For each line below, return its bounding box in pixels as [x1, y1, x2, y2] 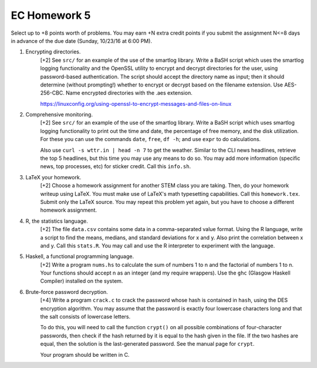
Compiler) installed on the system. [40, 277, 123, 285]
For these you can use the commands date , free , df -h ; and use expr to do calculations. [40, 136, 261, 143]
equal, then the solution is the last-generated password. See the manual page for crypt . [40, 340, 255, 347]
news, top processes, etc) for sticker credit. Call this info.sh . [40, 163, 191, 170]
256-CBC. [40, 89, 65, 96]
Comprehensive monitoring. [25, 111, 93, 118]
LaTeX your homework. [25, 173, 82, 180]
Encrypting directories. [25, 48, 81, 55]
